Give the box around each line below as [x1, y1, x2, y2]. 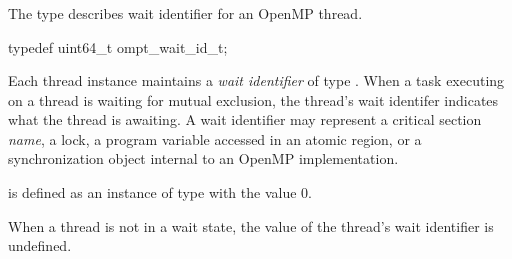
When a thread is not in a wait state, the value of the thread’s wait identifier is [8, 215, 494, 236]
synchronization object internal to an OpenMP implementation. [8, 148, 399, 169]
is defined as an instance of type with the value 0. [8, 182, 312, 203]
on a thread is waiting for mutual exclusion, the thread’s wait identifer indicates [8, 89, 499, 110]
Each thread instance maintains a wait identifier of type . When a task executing [8, 70, 505, 91]
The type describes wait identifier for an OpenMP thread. [8, 2, 363, 23]
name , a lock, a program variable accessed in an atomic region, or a [8, 128, 422, 149]
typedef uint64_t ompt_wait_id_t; [8, 36, 228, 57]
